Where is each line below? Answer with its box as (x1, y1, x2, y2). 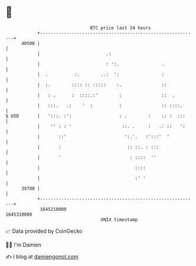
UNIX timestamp (100, 216, 138, 223)
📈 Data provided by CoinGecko (5, 227, 83, 235)
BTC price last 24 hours (90, 25, 151, 31)
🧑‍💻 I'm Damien (5, 241, 42, 248)
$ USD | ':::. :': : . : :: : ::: (5, 113, 185, 119)
